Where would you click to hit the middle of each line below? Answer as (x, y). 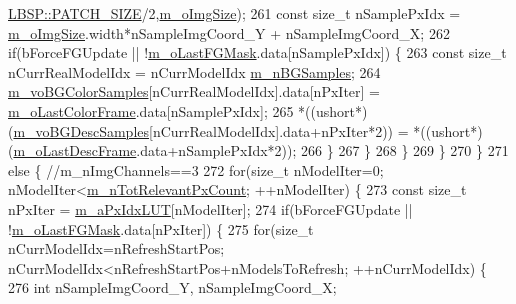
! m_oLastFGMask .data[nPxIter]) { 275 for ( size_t (161, 228)
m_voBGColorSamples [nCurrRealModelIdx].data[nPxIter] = (194, 91)
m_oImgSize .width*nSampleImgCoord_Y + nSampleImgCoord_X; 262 (229, 32)
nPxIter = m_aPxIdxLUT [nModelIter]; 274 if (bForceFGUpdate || (210, 208)
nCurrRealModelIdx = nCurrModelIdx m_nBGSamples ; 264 (194, 71)
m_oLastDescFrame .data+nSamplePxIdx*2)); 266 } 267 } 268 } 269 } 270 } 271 (261, 150)
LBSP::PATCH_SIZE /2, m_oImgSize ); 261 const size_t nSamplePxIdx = (234, 13)
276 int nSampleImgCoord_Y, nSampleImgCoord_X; (172, 287)
